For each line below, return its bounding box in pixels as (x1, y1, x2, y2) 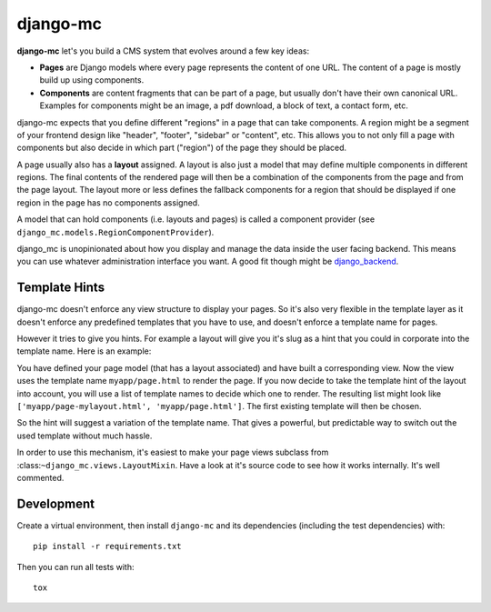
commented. (16, 473, 65, 483)
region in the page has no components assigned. (16, 196, 200, 208)
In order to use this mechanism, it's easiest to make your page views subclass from (16, 446, 329, 458)
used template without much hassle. (16, 430, 153, 441)
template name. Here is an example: (16, 346, 152, 356)
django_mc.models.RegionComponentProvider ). (16, 226, 215, 237)
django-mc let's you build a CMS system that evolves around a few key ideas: (16, 45, 309, 56)
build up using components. (39, 75, 145, 85)
